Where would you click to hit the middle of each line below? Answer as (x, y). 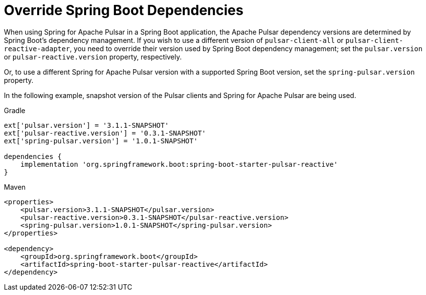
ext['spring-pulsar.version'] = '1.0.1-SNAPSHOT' (101, 141)
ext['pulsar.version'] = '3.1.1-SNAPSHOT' (87, 125)
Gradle (15, 110)
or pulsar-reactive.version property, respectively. (93, 57)
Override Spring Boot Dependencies (124, 10)
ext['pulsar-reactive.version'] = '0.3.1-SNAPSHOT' (105, 133)
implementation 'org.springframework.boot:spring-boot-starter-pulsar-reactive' (179, 164)
